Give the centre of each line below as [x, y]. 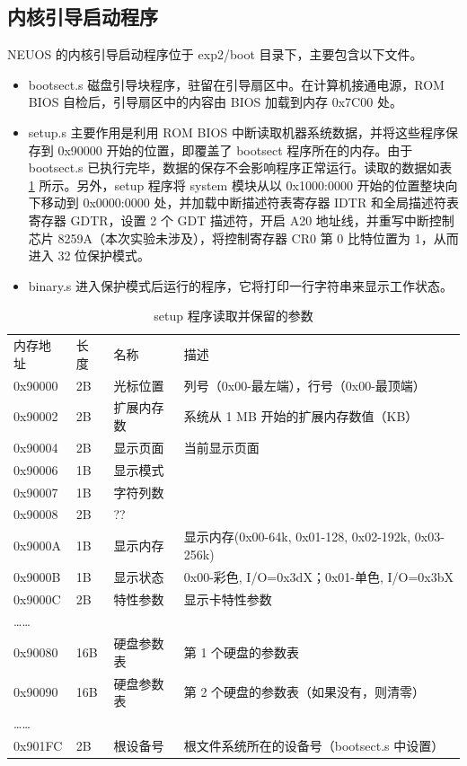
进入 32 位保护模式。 [89, 255]
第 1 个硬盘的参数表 [242, 652]
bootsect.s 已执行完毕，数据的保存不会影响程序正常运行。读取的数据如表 [240, 167]
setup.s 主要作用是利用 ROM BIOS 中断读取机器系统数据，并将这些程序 [237, 132]
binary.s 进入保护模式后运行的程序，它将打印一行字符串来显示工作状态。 [241, 285]
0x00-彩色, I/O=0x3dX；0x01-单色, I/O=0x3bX [319, 576]
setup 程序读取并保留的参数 [233, 316]
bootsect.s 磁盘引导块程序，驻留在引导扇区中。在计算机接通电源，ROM [236, 84]
